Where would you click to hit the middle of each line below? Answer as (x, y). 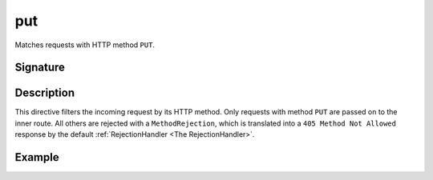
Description (45, 93)
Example (37, 157)
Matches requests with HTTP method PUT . (85, 45)
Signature (40, 68)
